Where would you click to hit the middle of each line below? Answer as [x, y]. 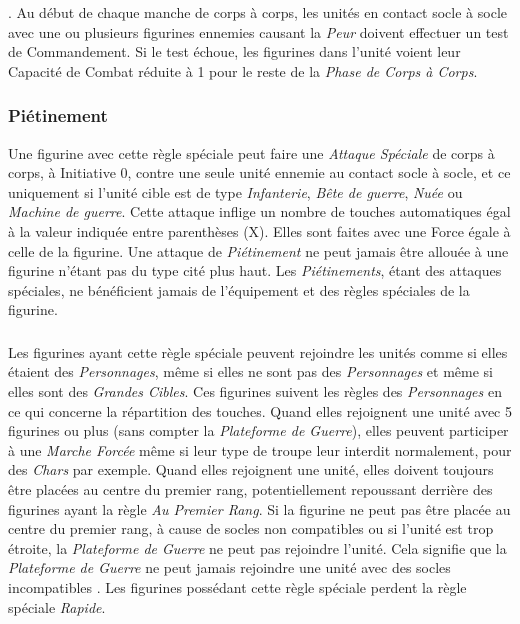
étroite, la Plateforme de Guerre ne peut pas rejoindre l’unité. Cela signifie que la [257, 547]
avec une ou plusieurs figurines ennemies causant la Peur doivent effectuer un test [258, 31]
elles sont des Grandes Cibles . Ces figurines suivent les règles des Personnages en [255, 391]
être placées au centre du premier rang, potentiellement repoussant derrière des [250, 489]
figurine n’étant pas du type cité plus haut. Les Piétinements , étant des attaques [255, 270]
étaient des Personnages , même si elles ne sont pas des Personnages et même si [250, 371]
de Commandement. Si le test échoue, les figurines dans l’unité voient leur [234, 51]
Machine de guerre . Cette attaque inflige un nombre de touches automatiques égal [259, 211]
